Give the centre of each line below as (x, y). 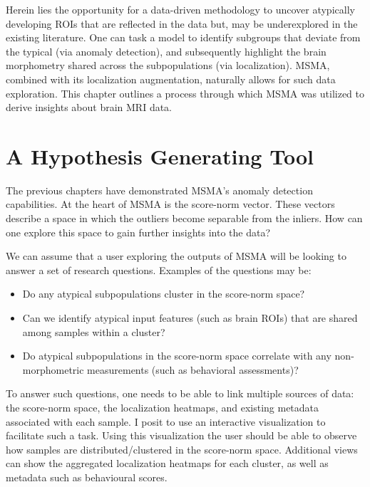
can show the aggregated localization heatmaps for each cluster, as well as (167, 463)
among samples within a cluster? (94, 331)
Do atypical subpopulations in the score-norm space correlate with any (177, 356)
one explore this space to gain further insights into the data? (138, 232)
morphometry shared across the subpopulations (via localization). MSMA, (168, 65)
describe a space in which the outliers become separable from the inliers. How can (184, 218)
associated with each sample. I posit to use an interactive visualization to (166, 421)
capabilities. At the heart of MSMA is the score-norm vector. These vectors (170, 204)
